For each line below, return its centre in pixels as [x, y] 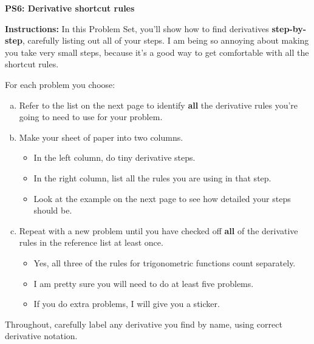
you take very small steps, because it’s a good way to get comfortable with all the [157, 52]
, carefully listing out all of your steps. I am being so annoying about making [166, 40]
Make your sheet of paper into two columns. [101, 137]
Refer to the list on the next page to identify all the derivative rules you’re [159, 105]
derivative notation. [41, 336]
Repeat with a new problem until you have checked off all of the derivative [159, 230]
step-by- [289, 28]
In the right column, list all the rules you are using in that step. [152, 177]
